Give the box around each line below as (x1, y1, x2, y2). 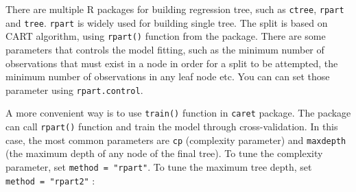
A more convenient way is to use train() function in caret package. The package (5, 106, 351, 120)
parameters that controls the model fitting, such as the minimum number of (5, 42, 324, 56)
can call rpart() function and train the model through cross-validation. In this (5, 119, 338, 134)
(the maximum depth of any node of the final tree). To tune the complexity (5, 146, 323, 160)
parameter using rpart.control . (5, 82, 143, 97)
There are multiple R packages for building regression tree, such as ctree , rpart (5, 2, 344, 16)
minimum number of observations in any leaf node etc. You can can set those (5, 69, 330, 84)
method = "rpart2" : (5, 173, 95, 187)
